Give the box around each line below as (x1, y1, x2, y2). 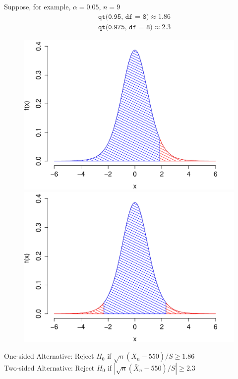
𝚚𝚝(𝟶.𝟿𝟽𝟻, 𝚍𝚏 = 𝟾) (98, 23, 153, 31)
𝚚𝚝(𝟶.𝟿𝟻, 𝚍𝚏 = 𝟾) (98, 13, 149, 20)
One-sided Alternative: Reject (4, 351, 94, 361)
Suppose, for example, (4, 1, 71, 11)
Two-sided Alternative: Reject (4, 362, 95, 373)
